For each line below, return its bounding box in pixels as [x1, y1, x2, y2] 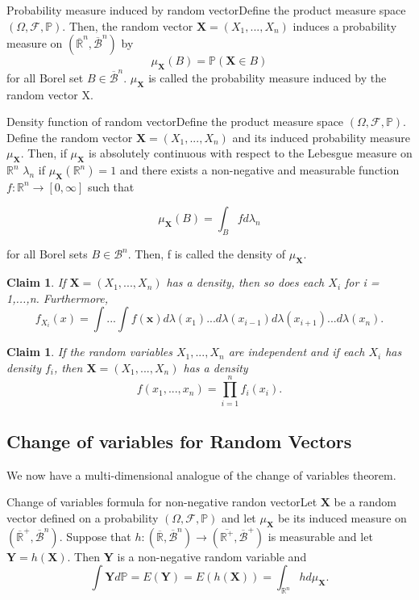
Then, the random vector [68, 17, 193, 34]
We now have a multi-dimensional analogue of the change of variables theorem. [6, 466, 396, 483]
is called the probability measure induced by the [148, 69, 387, 86]
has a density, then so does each [166, 274, 325, 291]
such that [88, 178, 135, 195]
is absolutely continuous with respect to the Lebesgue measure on [89, 145, 413, 162]
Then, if [27, 145, 67, 162]
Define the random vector [6, 128, 133, 145]
